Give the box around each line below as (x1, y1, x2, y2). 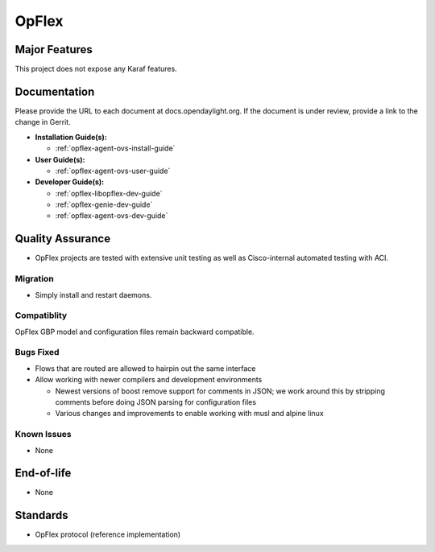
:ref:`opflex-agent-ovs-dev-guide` (55, 211, 168, 220)
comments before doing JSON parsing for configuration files (55, 397, 257, 406)
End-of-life (14, 467, 72, 480)
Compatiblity (14, 310, 68, 321)
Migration (14, 274, 54, 285)
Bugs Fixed (14, 347, 60, 358)
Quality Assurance (14, 232, 111, 245)
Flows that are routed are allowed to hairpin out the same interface (35, 363, 256, 373)
